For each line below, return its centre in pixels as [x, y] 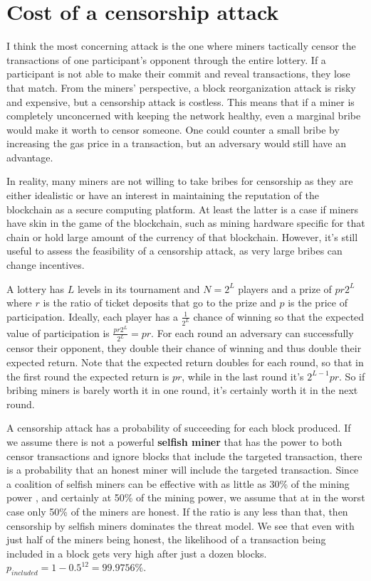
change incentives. [46, 265]
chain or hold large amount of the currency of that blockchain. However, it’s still [182, 236]
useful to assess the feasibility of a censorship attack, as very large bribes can [174, 251]
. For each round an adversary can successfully [252, 332]
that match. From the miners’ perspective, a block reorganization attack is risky [181, 87]
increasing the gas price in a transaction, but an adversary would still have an [176, 143]
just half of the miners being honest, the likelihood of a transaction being [166, 539]
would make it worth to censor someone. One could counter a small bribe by [173, 129]
